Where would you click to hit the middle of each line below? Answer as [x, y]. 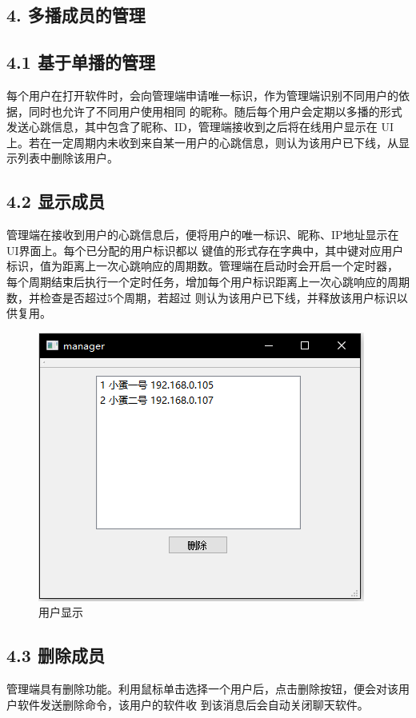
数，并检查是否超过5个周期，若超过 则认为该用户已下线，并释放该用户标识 [202, 297]
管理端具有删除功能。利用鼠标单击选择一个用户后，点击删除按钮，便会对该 [202, 689]
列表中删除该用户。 [68, 158]
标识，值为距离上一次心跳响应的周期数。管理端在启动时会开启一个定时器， [202, 266]
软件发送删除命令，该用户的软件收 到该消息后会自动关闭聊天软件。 [193, 704]
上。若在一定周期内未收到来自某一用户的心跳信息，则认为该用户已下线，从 [202, 142]
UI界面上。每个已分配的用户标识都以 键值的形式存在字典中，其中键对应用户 [205, 250]
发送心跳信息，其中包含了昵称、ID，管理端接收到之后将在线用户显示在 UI [200, 127]
